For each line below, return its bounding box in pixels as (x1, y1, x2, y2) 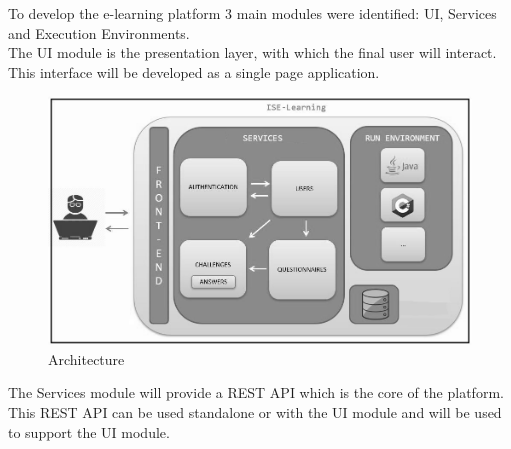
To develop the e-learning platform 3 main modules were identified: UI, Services (8, 3, 497, 23)
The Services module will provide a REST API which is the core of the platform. (8, 382, 504, 403)
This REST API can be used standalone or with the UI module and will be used (8, 402, 502, 423)
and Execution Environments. (8, 22, 190, 43)
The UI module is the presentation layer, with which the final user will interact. (8, 42, 497, 63)
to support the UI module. (8, 421, 170, 442)
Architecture (48, 348, 125, 369)
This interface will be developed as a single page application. (8, 61, 380, 82)
